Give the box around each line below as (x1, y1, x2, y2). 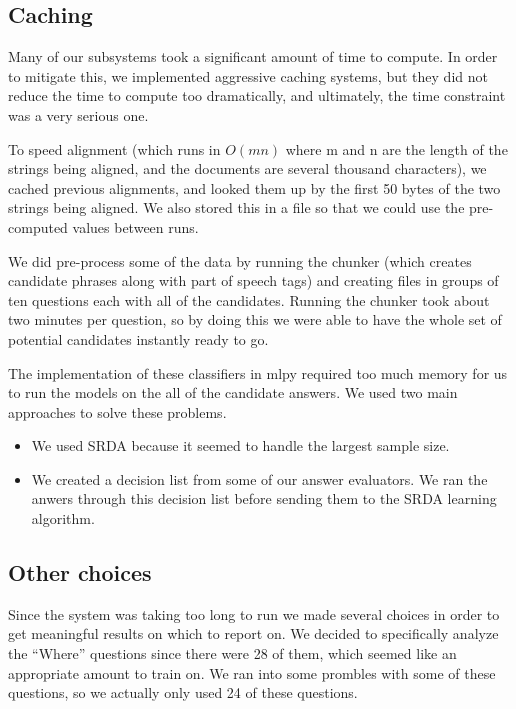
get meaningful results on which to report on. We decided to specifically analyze (8, 623, 499, 644)
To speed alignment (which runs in (8, 138, 221, 159)
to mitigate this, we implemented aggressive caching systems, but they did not (8, 65, 488, 86)
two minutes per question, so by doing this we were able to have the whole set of (8, 309, 502, 330)
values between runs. (72, 216, 199, 237)
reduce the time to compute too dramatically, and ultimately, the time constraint (8, 85, 506, 106)
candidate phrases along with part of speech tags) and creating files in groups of (8, 270, 499, 291)
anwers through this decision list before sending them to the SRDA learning (31, 488, 497, 509)
